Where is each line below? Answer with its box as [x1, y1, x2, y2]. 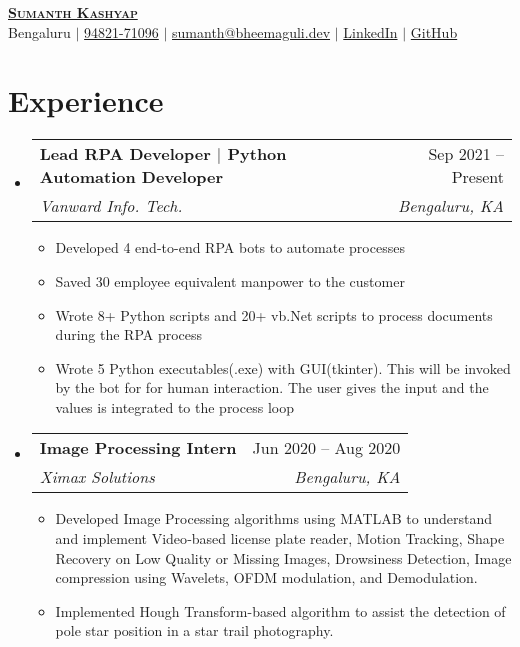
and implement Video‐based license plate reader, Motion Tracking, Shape [55, 528, 505, 549]
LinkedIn [343, 21, 398, 42]
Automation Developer [39, 165, 224, 189]
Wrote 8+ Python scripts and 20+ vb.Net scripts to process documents [55, 304, 493, 325]
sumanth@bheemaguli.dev [172, 21, 331, 42]
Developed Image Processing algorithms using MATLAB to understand [55, 508, 493, 529]
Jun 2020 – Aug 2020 [252, 436, 401, 460]
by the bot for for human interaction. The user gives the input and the [55, 377, 489, 398]
